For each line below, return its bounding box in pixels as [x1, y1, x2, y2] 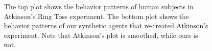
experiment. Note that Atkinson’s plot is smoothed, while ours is [4, 30, 198, 40]
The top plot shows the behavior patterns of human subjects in [4, 1, 194, 11]
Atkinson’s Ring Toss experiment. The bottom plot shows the [4, 11, 189, 21]
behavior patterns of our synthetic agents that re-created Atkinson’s [4, 20, 208, 31]
